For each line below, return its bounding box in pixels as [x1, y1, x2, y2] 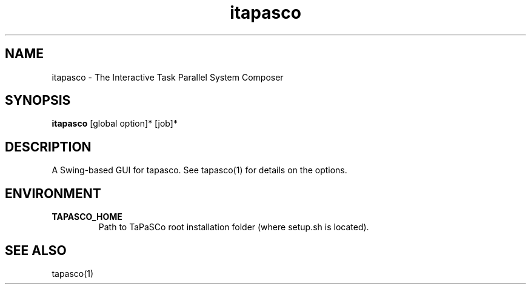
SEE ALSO [5, 242, 67, 258]
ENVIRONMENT [5, 185, 101, 201]
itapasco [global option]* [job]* [52, 118, 178, 129]
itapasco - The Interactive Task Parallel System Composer [52, 71, 284, 82]
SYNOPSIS [5, 93, 71, 108]
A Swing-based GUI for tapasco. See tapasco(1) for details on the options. [52, 165, 347, 176]
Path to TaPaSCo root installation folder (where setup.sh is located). [98, 222, 369, 233]
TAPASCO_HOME [52, 211, 122, 222]
